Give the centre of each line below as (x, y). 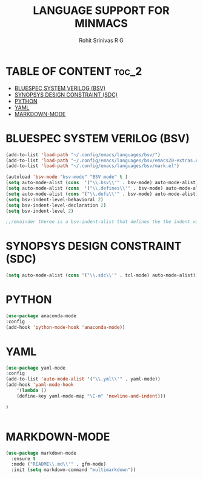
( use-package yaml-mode (36, 368)
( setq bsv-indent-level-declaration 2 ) (56, 205)
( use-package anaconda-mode (41, 316)
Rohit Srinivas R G (101, 40)
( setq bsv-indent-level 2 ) (40, 211)
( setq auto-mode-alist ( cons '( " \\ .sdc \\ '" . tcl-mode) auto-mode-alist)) (102, 275)
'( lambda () (32, 391)
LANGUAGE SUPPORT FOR (101, 11)
